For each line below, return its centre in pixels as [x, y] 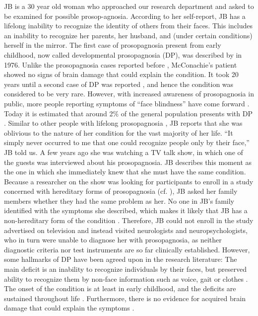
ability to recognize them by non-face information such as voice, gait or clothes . [126, 278]
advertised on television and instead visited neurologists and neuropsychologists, [126, 230]
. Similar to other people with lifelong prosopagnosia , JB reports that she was [123, 123]
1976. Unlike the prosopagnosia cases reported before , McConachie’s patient [121, 64]
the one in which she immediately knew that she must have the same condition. [125, 172]
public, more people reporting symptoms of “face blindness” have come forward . [127, 103]
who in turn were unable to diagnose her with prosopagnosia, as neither [113, 240]
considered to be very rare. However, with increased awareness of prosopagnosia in [129, 94]
